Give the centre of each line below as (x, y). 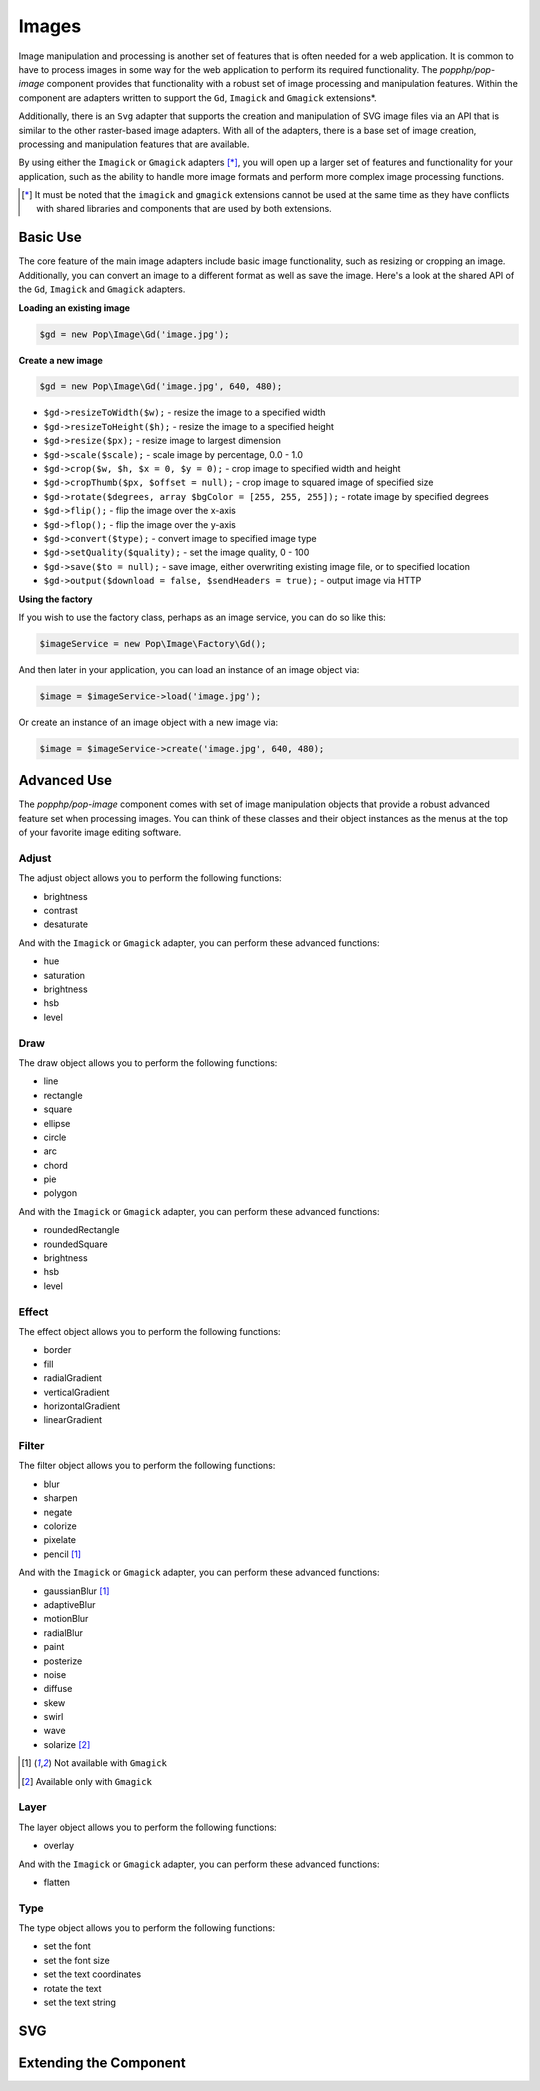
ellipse (57, 1123)
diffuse (58, 1689)
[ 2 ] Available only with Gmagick (86, 1781)
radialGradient (72, 1378)
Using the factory (55, 599)
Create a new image (61, 360)
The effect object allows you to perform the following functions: (149, 1331)
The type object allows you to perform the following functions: (146, 1928)
